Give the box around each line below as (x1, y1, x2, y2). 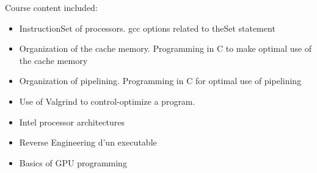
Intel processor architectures (19, 115, 125, 128)
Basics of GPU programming (19, 156, 127, 169)
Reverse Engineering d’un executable (19, 136, 157, 149)
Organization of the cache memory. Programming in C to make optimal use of (19, 42, 312, 55)
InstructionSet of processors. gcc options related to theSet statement (19, 21, 275, 34)
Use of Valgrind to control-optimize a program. (19, 94, 195, 107)
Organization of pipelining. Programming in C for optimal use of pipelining (19, 74, 302, 87)
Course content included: (5, 1, 98, 13)
